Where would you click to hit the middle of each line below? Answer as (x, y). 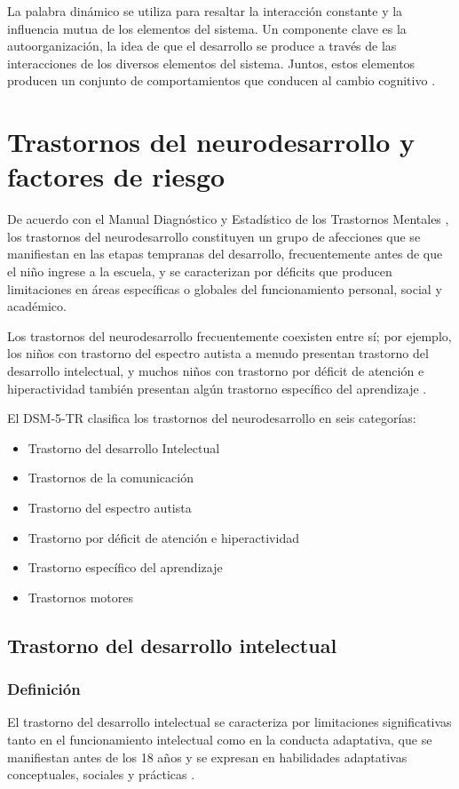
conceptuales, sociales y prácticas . (101, 774)
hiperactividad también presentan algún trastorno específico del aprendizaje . (217, 388)
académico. (37, 306)
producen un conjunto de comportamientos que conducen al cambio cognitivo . (222, 80)
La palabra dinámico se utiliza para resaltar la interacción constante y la (205, 11)
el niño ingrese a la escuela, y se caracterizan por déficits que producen (200, 271)
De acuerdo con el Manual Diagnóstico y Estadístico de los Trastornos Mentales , (228, 219)
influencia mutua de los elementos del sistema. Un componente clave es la (207, 28)
